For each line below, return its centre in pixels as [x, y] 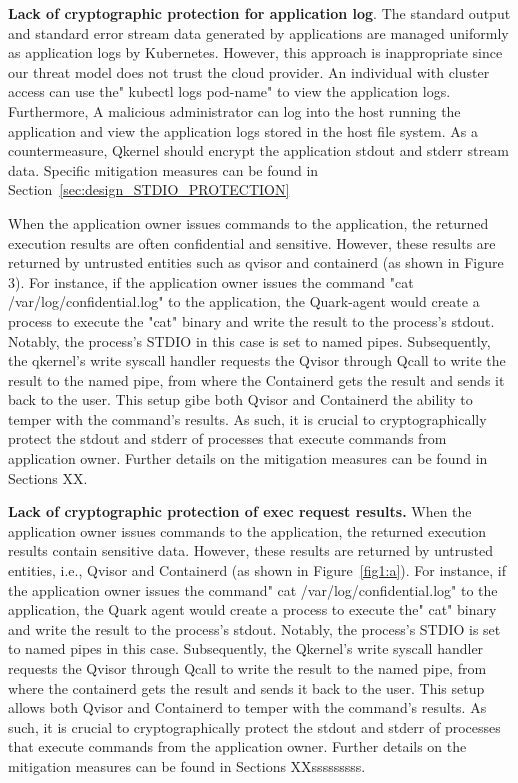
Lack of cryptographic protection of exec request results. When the [240, 511]
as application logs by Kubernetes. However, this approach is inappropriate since [255, 52]
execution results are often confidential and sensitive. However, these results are [252, 242]
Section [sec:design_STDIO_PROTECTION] [149, 189]
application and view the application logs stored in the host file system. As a [243, 130]
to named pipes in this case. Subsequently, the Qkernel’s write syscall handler [246, 648]
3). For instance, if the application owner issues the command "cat [211, 281]
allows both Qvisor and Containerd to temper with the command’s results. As [247, 707]
